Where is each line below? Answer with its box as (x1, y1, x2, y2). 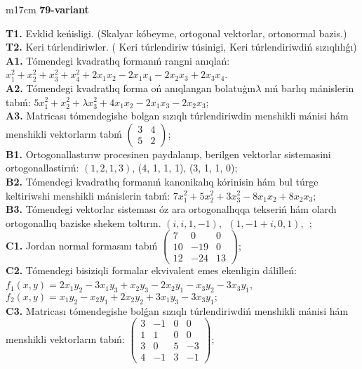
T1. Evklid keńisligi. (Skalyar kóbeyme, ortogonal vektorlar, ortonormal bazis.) (6, 25, 347, 40)
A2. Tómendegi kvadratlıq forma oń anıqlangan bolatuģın (6, 80, 256, 95)
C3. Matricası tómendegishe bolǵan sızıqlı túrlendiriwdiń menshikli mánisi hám (6, 303, 349, 318)
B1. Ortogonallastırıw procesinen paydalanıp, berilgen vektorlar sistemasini (6, 146, 331, 161)
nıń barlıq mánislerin (264, 80, 354, 95)
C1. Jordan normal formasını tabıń (6, 238, 158, 252)
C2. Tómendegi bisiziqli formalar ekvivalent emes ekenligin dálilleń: (6, 263, 297, 278)
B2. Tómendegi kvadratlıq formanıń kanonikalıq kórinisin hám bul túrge (6, 174, 319, 188)
